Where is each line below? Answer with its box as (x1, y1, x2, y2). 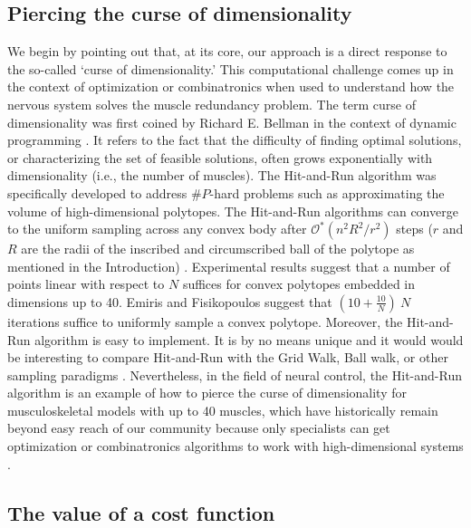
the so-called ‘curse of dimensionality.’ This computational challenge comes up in (7, 59, 454, 78)
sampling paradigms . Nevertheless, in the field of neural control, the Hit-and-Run (7, 365, 462, 384)
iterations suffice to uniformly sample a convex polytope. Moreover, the (7, 312, 403, 331)
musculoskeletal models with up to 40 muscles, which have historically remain (7, 400, 438, 419)
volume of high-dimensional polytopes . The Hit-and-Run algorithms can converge (7, 201, 458, 220)
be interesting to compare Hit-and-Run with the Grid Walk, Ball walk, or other (7, 348, 448, 367)
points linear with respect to (7, 274, 165, 293)
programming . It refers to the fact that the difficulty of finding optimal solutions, (7, 130, 462, 149)
